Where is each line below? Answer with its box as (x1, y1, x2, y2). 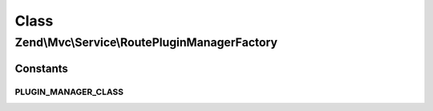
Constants (14, 61, 68, 75)
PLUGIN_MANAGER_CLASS (14, 86, 124, 97)
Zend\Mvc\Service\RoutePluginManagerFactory (14, 35, 278, 50)
